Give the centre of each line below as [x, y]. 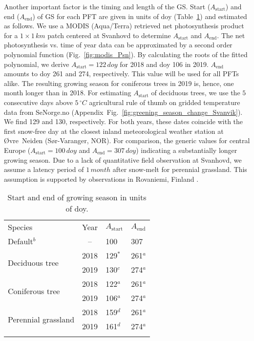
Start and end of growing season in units [77, 197]
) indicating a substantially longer [187, 150]
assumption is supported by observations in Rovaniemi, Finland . [101, 179]
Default [21, 241]
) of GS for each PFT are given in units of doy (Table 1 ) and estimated [140, 16]
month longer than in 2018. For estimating [68, 93]
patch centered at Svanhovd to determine [109, 35]
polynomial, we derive [37, 64]
